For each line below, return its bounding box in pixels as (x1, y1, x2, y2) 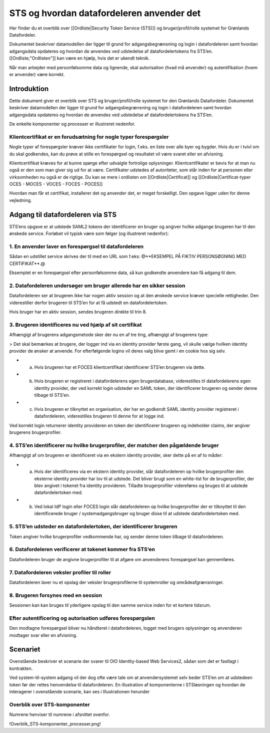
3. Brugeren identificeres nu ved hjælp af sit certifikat (9, 321, 142, 328)
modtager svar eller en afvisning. (9, 632, 77, 638)
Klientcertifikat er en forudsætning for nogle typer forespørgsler (9, 133, 169, 140)
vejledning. (9, 197, 32, 203)
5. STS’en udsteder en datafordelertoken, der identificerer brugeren (9, 523, 177, 530)
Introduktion (9, 84, 49, 93)
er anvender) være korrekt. (9, 71, 65, 77)
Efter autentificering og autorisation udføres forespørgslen (9, 614, 155, 621)
